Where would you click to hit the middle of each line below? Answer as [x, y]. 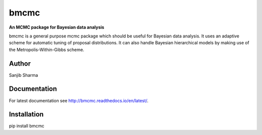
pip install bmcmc [27, 126]
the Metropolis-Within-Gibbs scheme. [47, 50]
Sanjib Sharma [24, 75]
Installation [26, 114]
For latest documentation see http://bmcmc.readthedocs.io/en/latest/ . [79, 101]
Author [20, 63]
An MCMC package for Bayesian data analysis [57, 27]
